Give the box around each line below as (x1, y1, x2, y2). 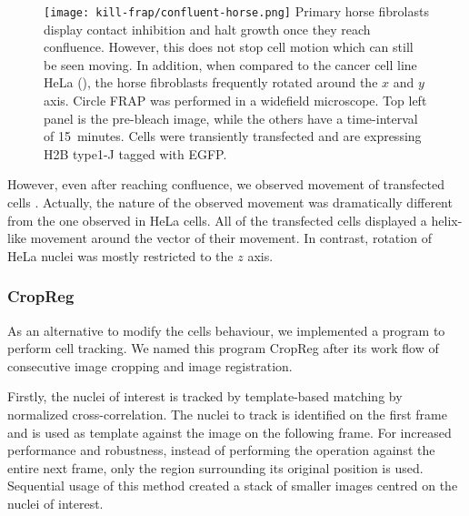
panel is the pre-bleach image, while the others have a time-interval (44, 108, 418, 127)
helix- (431, 210, 463, 229)
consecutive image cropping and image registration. (7, 356, 293, 375)
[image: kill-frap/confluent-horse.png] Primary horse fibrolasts (44, 2, 429, 20)
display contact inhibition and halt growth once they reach (44, 19, 371, 38)
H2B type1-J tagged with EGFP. (44, 144, 227, 163)
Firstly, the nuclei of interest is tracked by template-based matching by (7, 387, 403, 406)
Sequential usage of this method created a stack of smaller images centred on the (7, 476, 458, 495)
